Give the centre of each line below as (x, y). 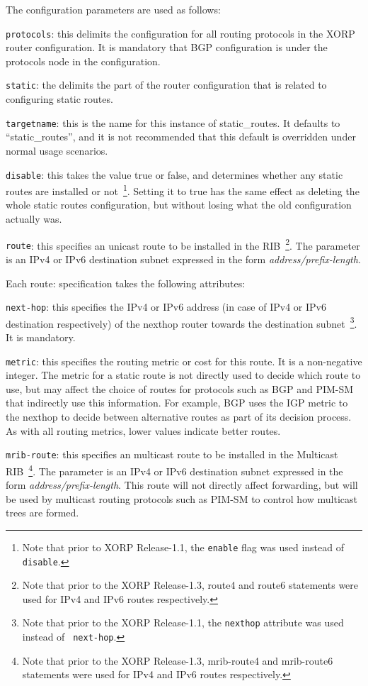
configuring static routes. (59, 99)
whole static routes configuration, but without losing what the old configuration (179, 205)
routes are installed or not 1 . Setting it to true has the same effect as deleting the (183, 190)
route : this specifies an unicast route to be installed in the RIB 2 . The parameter (183, 244)
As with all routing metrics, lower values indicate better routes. (143, 430)
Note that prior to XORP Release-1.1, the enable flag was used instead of (183, 547)
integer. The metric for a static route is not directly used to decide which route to (183, 375)
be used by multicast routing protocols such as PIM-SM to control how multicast (182, 498)
